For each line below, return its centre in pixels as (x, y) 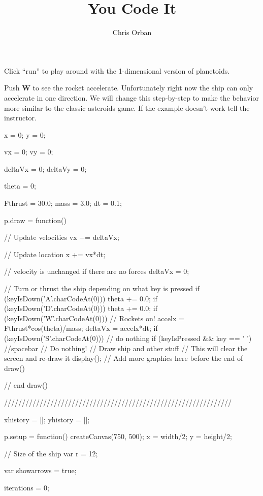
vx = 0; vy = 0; (29, 152)
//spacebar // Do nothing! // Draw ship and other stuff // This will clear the (126, 348)
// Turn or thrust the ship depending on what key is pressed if (102, 288)
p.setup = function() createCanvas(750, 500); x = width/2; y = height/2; (118, 436)
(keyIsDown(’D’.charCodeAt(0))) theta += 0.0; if (81, 308)
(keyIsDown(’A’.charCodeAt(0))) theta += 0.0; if (81, 298)
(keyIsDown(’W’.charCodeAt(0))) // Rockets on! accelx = (94, 318)
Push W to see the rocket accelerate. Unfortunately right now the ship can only (129, 88)
